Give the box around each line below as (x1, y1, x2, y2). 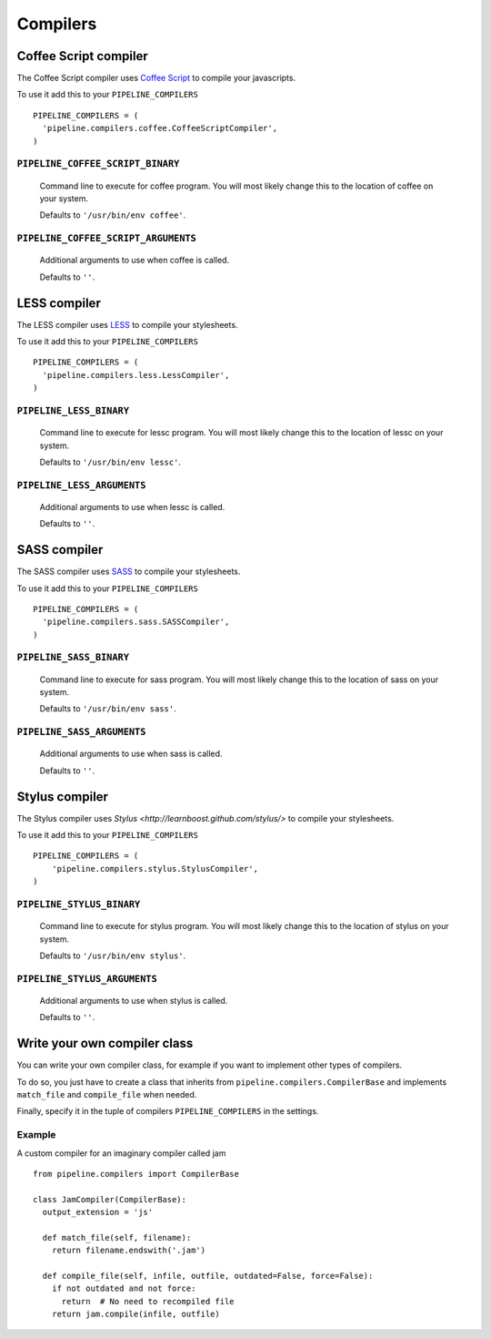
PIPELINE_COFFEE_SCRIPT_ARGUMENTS (16, 232, 197, 245)
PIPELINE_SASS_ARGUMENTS (16, 726, 146, 738)
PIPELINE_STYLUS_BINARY (16, 898, 141, 911)
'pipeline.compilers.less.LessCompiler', (42, 370, 230, 380)
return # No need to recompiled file (61, 1296, 235, 1306)
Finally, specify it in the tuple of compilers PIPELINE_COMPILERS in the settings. (16, 1106, 319, 1117)
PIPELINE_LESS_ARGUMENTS (16, 479, 146, 491)
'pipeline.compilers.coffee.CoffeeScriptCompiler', (42, 123, 277, 134)
